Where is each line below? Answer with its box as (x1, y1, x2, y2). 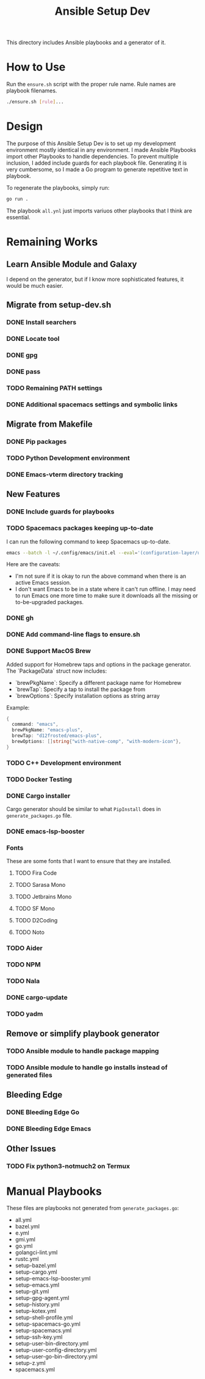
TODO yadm (6, 1009, 43, 1018)
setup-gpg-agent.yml (15, 1295, 70, 1302)
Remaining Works (6, 235, 98, 249)
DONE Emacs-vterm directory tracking (6, 470, 123, 479)
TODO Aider (6, 944, 43, 952)
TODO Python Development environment (6, 454, 130, 462)
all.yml (15, 1216, 32, 1224)
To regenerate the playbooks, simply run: (6, 184, 110, 191)
